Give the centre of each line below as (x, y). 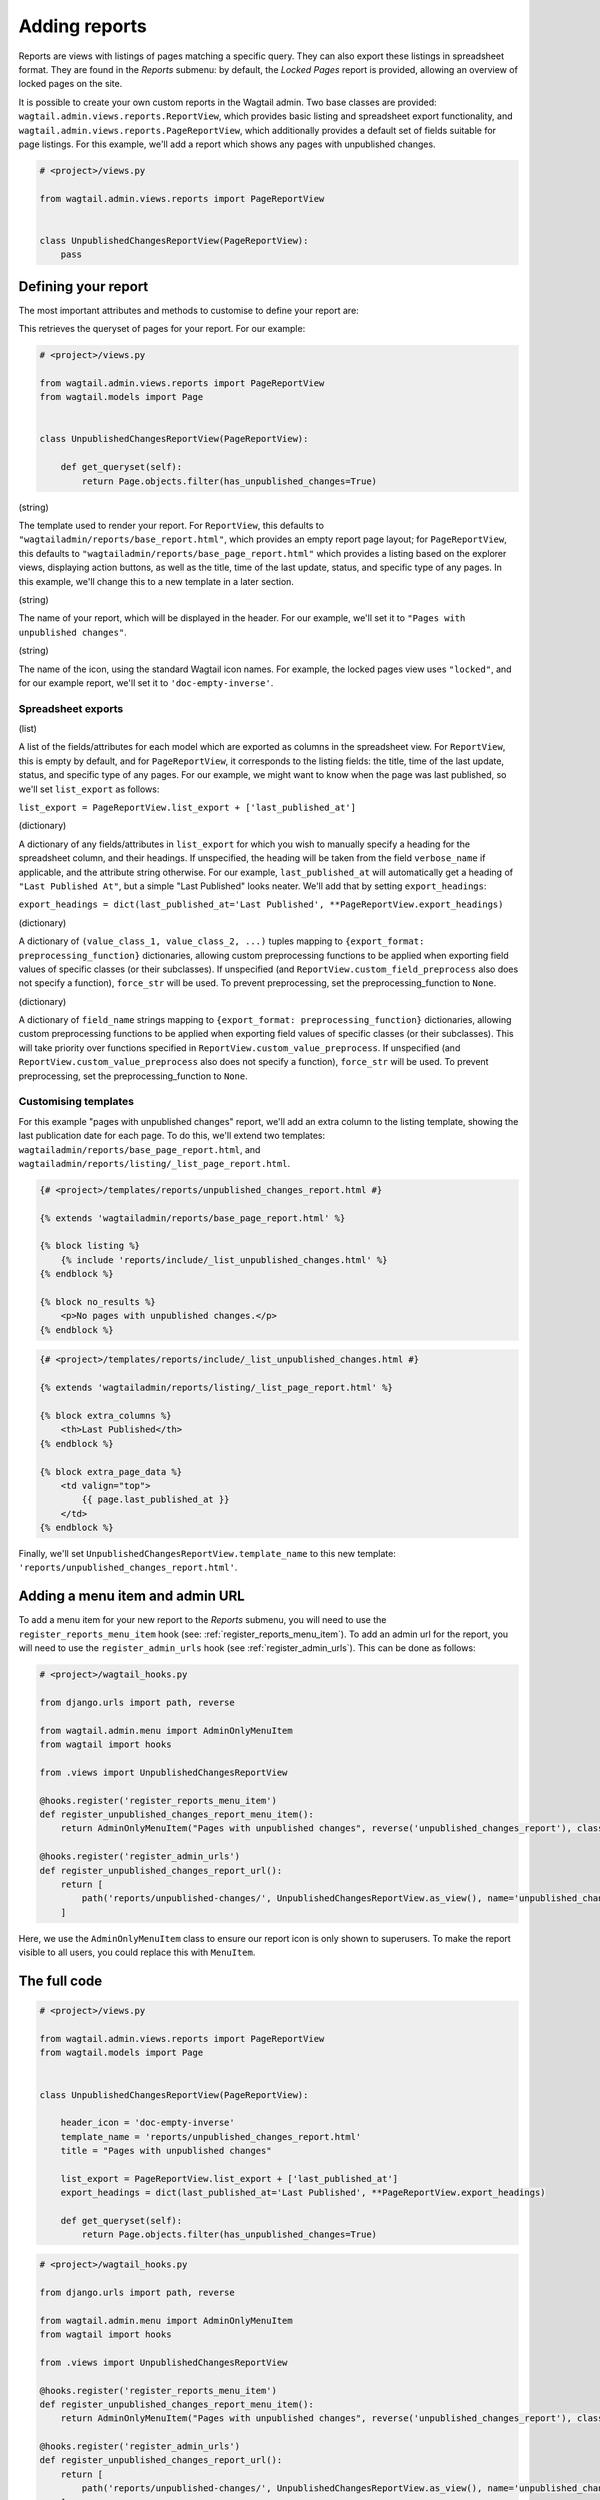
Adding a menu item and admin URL (131, 1596)
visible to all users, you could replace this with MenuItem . (137, 1952)
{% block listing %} (89, 1246)
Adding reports (82, 26)
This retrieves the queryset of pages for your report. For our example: (162, 329)
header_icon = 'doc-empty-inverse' (147, 2123)
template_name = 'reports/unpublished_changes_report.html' (211, 2136)
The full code (60, 1980)
